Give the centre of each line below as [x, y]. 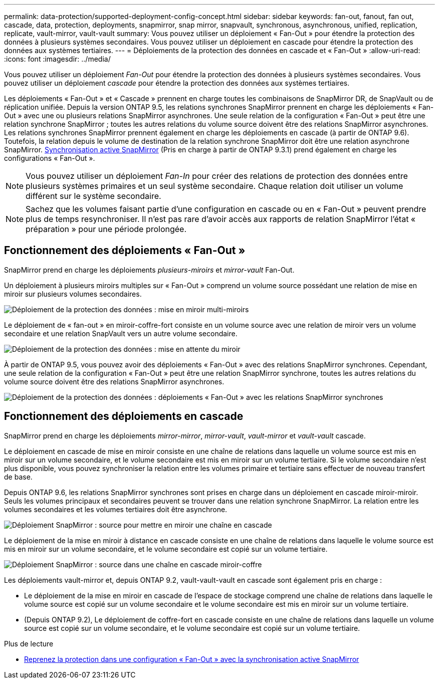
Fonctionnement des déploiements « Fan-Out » [125, 251]
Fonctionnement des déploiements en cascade [124, 416]
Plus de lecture [29, 643]
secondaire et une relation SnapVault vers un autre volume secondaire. [121, 333]
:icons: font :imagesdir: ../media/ [57, 59]
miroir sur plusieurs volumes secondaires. [73, 294]
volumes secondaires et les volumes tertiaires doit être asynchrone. [116, 509]
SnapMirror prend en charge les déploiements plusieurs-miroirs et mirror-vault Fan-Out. [149, 270]
